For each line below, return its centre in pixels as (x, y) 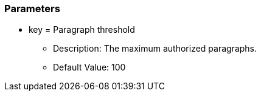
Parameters (32, 9)
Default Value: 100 (89, 67)
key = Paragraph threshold (82, 30)
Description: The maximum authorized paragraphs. (155, 49)
